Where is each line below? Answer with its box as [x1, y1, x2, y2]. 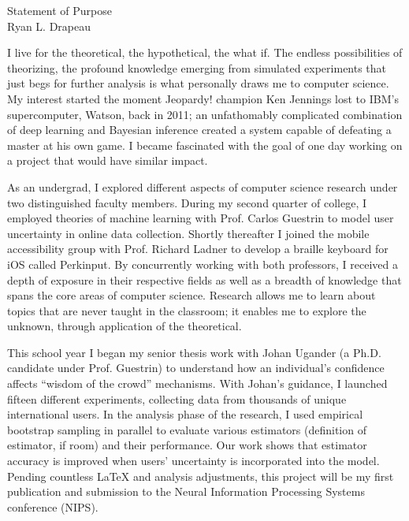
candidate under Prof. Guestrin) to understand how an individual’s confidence [7, 359, 385, 376]
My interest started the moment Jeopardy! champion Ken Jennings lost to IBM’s [7, 90, 399, 106]
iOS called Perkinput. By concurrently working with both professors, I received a [7, 255, 398, 272]
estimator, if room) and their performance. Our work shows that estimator [7, 437, 367, 453]
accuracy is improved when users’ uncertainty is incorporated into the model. [7, 452, 380, 469]
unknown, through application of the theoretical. [7, 318, 242, 334]
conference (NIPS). [7, 498, 99, 515]
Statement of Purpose [7, 2, 112, 18]
